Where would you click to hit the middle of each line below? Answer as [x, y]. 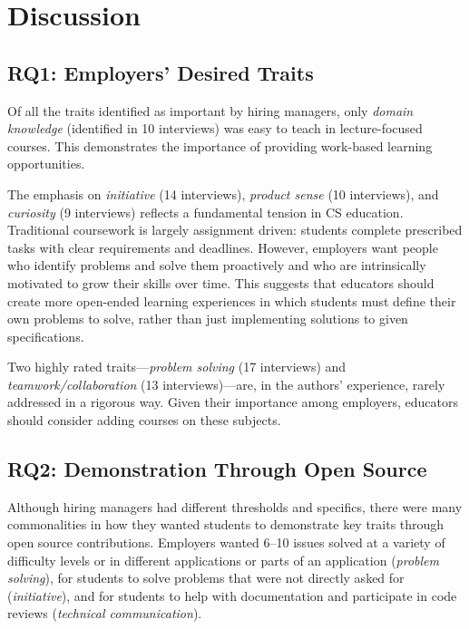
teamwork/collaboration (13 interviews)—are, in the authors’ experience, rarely [226, 384]
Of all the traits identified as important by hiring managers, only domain [210, 110]
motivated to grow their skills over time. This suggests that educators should [221, 282]
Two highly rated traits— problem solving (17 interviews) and [177, 367]
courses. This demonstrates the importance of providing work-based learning [220, 145]
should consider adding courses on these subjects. [144, 420]
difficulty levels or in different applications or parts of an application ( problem [224, 560]
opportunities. [46, 164]
